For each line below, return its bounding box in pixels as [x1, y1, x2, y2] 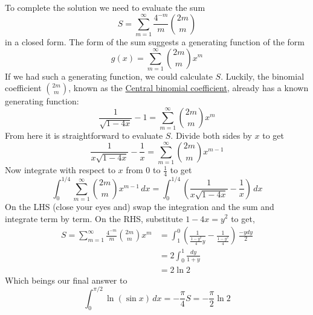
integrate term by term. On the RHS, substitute [5, 212, 183, 224]
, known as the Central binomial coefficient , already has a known [68, 81, 309, 94]
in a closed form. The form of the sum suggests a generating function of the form [5, 35, 305, 48]
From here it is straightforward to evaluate [5, 129, 163, 142]
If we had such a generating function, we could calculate [5, 69, 213, 82]
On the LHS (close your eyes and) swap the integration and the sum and [5, 200, 274, 212]
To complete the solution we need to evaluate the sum [5, 1, 205, 13]
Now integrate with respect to [5, 164, 115, 176]
